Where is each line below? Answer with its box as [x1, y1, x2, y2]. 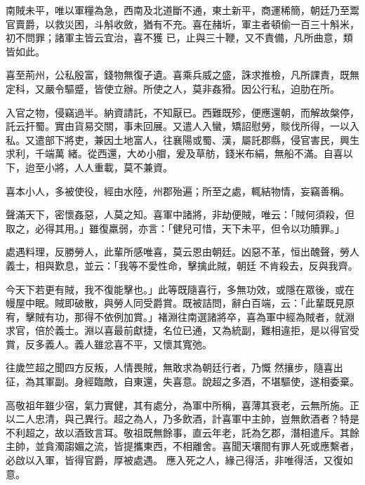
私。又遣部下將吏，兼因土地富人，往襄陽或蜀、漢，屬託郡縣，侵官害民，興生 [6, 132, 359, 147]
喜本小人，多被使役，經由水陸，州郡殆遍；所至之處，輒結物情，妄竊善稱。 [6, 183, 350, 198]
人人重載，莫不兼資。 [74, 159, 173, 174]
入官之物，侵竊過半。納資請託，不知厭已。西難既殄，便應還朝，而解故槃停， [6, 105, 359, 119]
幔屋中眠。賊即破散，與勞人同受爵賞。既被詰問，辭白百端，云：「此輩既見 [6, 295, 345, 310]
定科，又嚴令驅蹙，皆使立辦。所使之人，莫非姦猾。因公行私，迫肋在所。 [6, 81, 340, 95]
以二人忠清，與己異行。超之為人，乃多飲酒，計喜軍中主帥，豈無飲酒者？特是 [6, 411, 359, 426]
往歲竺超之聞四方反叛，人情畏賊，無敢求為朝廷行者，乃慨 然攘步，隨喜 [6, 360, 333, 375]
